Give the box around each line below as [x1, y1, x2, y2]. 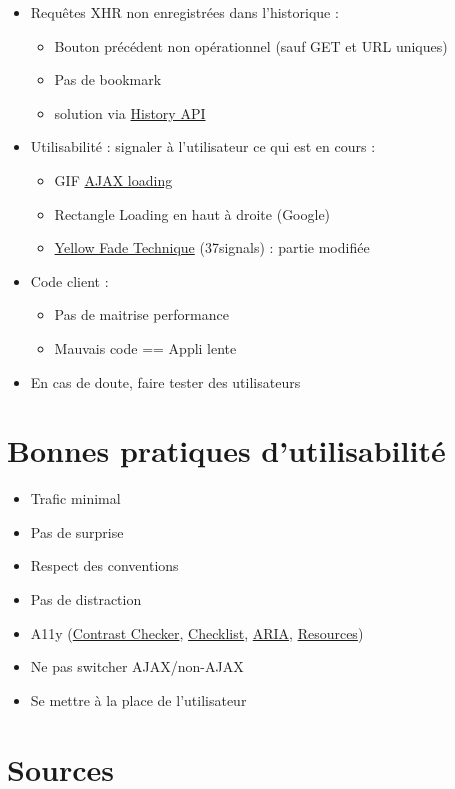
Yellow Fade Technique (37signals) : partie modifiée [54, 237, 370, 258]
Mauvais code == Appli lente [54, 337, 237, 358]
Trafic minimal [30, 488, 121, 509]
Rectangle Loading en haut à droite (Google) [54, 203, 331, 224]
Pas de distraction [30, 589, 142, 610]
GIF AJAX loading [54, 169, 173, 190]
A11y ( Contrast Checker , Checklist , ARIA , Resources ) [30, 622, 364, 643]
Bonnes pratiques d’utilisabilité [7, 430, 446, 471]
